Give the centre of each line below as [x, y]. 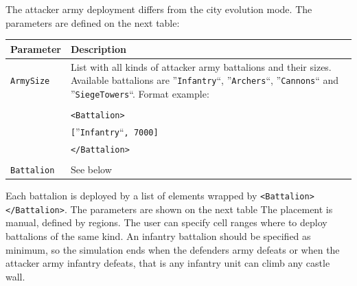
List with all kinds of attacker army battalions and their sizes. [201, 66]
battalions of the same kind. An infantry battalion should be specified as [158, 235]
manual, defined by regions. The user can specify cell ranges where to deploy [166, 222]
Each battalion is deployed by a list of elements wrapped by [131, 196]
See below [91, 169]
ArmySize [30, 81]
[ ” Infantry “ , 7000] [114, 131]
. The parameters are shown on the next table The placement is [198, 209]
